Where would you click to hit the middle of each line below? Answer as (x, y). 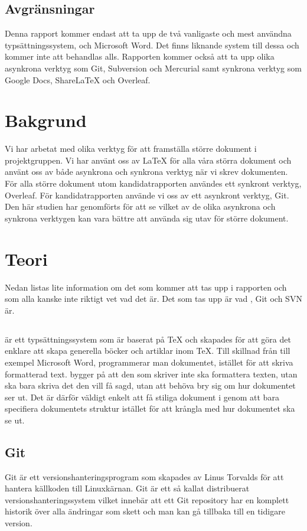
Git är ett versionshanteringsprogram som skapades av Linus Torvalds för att (144, 476)
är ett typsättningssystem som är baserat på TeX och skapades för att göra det (148, 339)
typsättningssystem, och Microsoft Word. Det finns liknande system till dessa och (152, 45)
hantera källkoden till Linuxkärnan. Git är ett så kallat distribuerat (127, 488)
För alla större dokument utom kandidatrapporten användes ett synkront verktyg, (153, 183)
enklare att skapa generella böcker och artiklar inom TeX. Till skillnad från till (148, 351)
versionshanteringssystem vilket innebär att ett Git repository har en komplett (147, 499)
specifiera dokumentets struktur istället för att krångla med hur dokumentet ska (150, 408)
